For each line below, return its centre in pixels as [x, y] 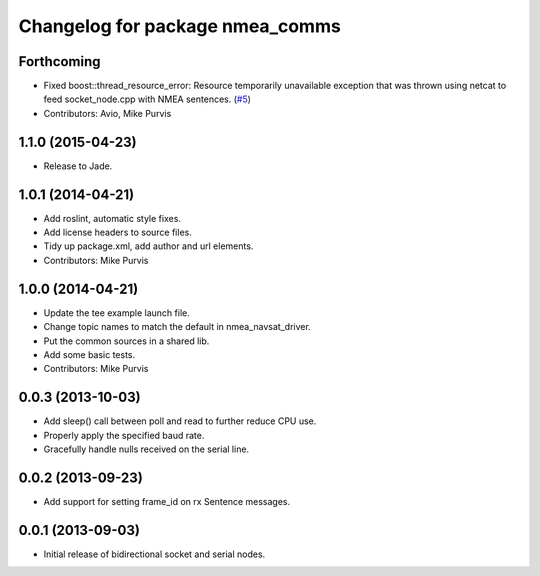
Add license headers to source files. [117, 232]
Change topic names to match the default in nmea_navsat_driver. [177, 327]
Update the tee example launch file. [116, 312]
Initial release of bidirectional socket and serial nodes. [154, 554]
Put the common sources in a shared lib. [126, 341]
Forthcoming [59, 61]
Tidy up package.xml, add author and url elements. [148, 246]
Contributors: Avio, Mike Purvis [107, 113]
